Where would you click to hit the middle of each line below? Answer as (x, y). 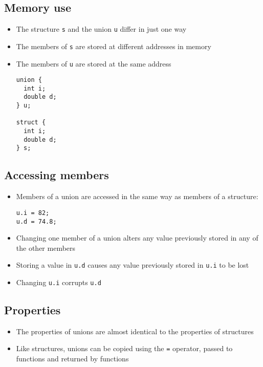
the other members (46, 247)
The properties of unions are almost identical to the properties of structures (135, 331)
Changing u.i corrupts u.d (59, 282)
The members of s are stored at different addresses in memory (114, 46)
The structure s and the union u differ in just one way (101, 29)
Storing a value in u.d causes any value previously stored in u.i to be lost (133, 265)
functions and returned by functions (72, 359)
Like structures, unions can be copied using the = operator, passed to (124, 348)
